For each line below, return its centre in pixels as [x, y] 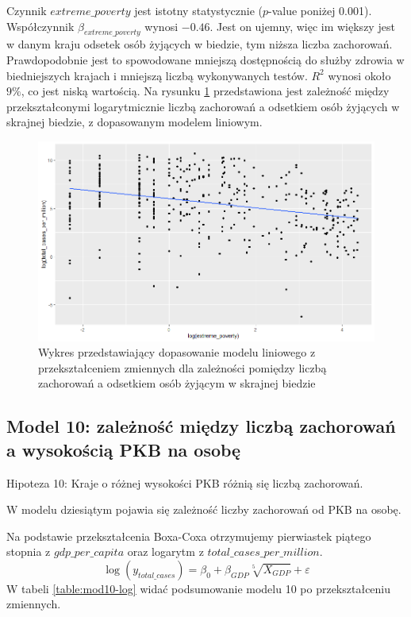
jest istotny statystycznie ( [198, 10]
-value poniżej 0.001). [320, 10]
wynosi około [359, 75]
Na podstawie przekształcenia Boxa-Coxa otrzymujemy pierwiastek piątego [189, 536]
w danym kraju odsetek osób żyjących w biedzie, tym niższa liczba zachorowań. [200, 44]
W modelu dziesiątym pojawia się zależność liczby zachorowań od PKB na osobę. [204, 509]
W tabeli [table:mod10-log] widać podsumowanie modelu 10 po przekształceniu [199, 588]
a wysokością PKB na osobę [124, 449]
